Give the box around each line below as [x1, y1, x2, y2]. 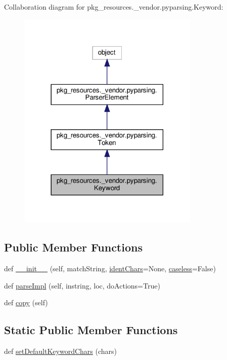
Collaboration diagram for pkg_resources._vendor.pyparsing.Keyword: [4, 2, 223, 12]
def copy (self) [4, 297, 48, 308]
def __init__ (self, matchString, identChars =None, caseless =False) [4, 263, 216, 273]
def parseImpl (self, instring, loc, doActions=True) [4, 280, 160, 291]
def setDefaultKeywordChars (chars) [4, 345, 117, 356]
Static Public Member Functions [4, 322, 178, 338]
